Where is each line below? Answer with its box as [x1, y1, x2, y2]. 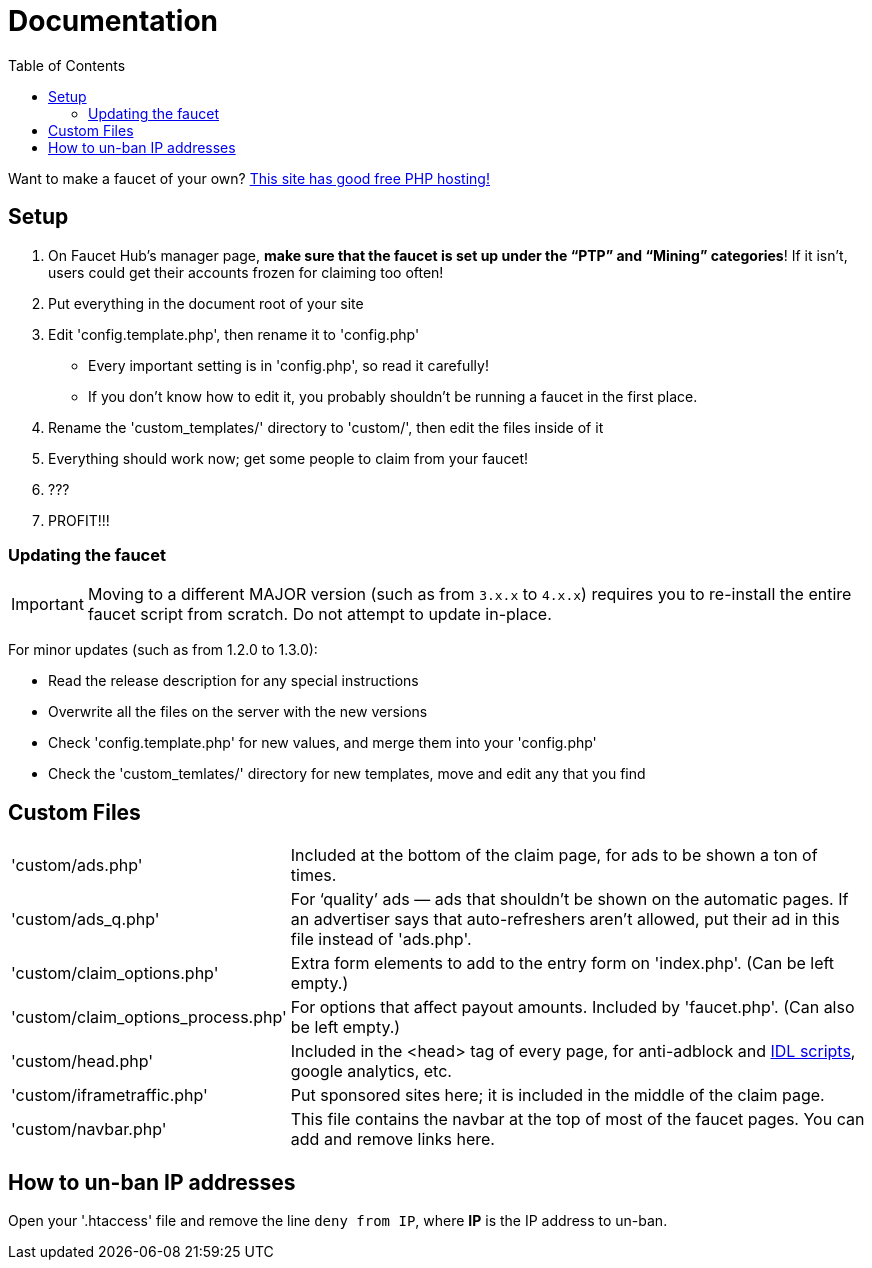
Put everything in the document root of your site [48, 294, 364, 312]
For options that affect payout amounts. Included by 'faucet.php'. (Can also [290, 997, 855, 1018]
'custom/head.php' [11, 1051, 154, 1072]
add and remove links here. [290, 1129, 495, 1150]
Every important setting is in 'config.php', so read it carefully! [88, 356, 489, 374]
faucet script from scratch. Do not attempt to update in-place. [87, 604, 552, 625]
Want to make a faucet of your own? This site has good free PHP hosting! [8, 169, 490, 187]
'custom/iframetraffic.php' [11, 1085, 208, 1106]
